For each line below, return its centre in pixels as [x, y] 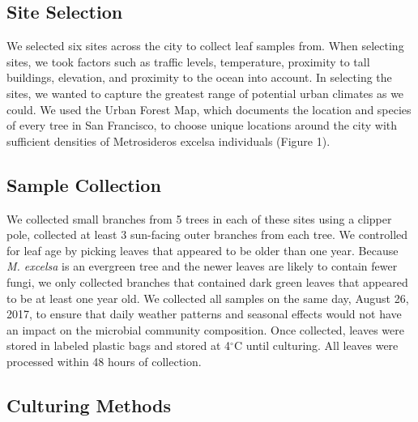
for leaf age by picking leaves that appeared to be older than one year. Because [203, 250]
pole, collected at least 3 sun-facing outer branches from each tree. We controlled [207, 234]
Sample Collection [84, 184]
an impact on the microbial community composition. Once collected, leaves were [205, 329]
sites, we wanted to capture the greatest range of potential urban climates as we [205, 93]
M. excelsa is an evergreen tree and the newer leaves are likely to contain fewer [202, 266]
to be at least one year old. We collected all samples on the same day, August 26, [208, 298]
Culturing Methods [89, 405]
